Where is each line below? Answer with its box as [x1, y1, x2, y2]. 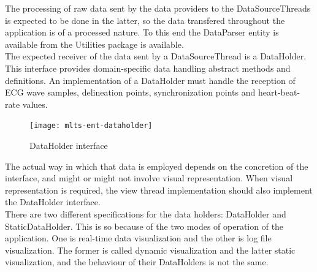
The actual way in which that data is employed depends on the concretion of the [5, 159, 308, 172]
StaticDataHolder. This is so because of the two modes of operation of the [5, 219, 284, 232]
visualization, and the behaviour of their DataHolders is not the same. [5, 255, 269, 268]
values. [22, 97, 48, 110]
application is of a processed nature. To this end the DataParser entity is [5, 26, 279, 39]
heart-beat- [258, 86, 300, 99]
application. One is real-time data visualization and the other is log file [5, 232, 272, 244]
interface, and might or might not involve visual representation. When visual [5, 172, 293, 184]
